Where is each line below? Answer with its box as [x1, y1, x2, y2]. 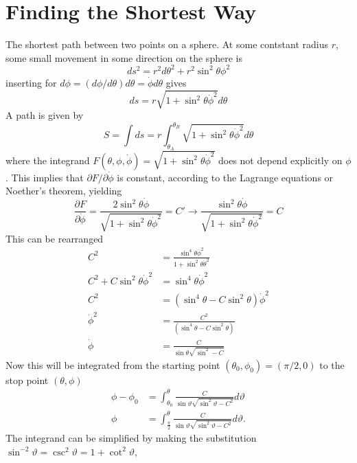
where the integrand [5, 153, 90, 167]
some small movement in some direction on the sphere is [5, 50, 242, 65]
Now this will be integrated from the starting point [5, 357, 220, 372]
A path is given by [5, 107, 84, 122]
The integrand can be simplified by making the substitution [5, 431, 257, 445]
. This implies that [5, 170, 84, 184]
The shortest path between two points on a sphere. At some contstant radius [5, 37, 328, 52]
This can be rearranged [5, 231, 104, 245]
